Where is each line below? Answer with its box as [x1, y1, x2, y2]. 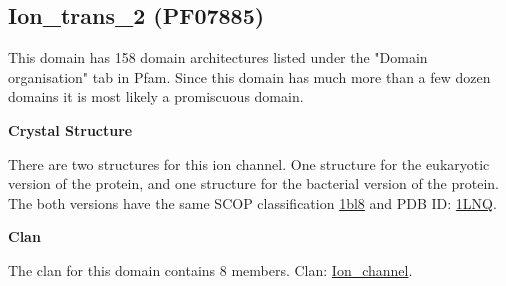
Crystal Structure [8, 119, 133, 140]
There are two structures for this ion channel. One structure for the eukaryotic [8, 153, 490, 174]
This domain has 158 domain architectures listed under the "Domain [8, 47, 428, 68]
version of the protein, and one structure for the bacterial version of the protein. [8, 173, 499, 194]
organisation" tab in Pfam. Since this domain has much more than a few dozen [8, 66, 491, 87]
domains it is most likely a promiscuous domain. [8, 86, 304, 107]
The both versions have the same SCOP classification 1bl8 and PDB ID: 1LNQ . [8, 192, 497, 213]
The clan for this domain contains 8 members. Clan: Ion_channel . [8, 259, 413, 280]
